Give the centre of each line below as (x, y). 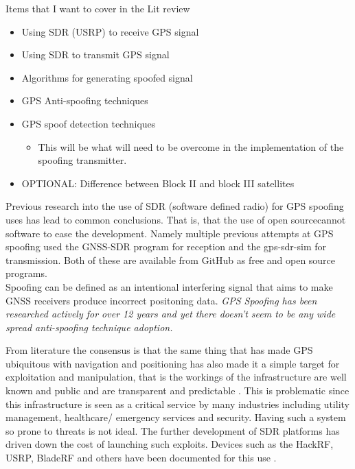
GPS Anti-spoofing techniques (85, 100)
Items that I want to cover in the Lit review (98, 8)
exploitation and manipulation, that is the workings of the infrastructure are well (176, 377)
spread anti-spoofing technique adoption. (89, 327)
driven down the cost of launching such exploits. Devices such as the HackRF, (170, 444)
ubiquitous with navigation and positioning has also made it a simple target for (173, 363)
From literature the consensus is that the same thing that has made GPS (159, 350)
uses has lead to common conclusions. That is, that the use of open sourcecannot (176, 219)
